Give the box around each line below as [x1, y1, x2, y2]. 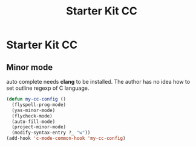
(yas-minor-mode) [11, 107, 56, 113]
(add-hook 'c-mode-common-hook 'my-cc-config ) [6, 136, 126, 142]
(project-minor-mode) [11, 124, 67, 130]
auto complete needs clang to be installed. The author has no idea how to [6, 78, 191, 85]
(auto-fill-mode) [11, 119, 56, 125]
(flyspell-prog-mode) [11, 101, 67, 108]
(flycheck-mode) [11, 113, 53, 119]
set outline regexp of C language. [6, 84, 90, 92]
